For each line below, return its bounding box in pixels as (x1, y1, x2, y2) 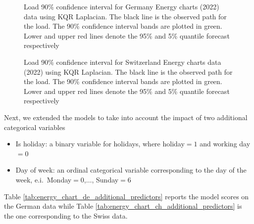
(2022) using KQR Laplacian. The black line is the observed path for (24, 66, 233, 77)
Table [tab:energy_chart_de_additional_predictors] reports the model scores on (4, 191, 249, 201)
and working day (200, 138, 251, 149)
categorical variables (4, 122, 65, 132)
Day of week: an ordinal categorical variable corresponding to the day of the (15, 165, 247, 175)
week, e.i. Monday (15, 174, 72, 184)
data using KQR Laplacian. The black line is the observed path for (24, 11, 227, 21)
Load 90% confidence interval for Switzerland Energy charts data (24, 56, 221, 67)
